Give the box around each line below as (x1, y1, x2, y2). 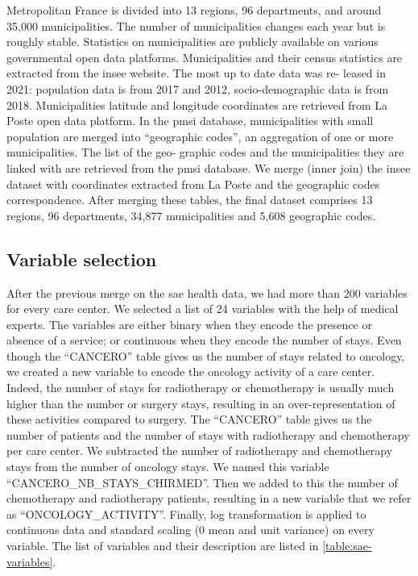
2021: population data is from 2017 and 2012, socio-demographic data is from (6, 80, 389, 97)
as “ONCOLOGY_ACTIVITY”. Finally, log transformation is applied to (6, 505, 366, 522)
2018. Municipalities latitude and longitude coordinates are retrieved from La (6, 96, 388, 113)
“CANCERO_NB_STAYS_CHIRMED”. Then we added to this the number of (6, 474, 398, 490)
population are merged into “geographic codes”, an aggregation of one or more (6, 127, 394, 144)
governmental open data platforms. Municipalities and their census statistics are (6, 48, 403, 65)
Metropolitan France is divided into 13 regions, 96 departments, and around (6, 2, 382, 18)
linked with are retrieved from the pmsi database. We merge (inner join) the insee (6, 159, 411, 176)
